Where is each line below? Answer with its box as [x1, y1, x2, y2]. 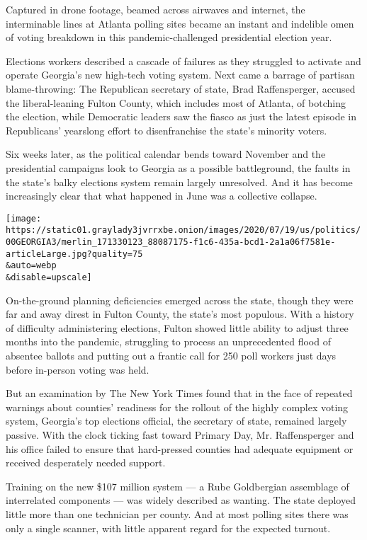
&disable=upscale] [6, 272, 92, 282]
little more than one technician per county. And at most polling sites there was [6, 506, 349, 521]
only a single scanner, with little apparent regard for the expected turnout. [6, 520, 331, 535]
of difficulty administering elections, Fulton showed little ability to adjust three [6, 320, 349, 335]
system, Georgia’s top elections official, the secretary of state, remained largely [6, 413, 347, 428]
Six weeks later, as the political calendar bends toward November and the [6, 147, 326, 161]
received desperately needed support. [6, 455, 166, 470]
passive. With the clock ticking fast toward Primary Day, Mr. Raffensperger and [6, 427, 354, 442]
